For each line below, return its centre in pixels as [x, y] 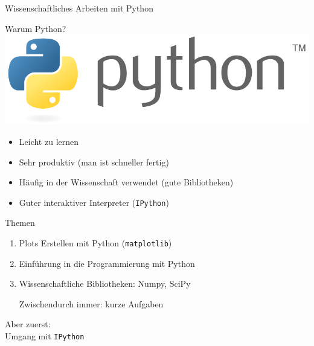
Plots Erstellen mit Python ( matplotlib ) [95, 242]
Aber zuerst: [28, 324]
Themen [20, 223]
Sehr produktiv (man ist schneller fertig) [94, 162]
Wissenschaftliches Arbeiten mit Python [79, 8]
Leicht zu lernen [49, 141]
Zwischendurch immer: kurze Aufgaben [91, 303]
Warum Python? [36, 28]
